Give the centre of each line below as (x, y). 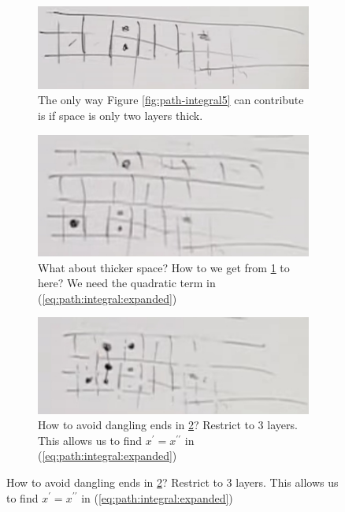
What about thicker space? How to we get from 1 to (164, 267)
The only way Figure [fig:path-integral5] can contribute (171, 100)
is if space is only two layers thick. (121, 116)
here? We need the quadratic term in (127, 283)
